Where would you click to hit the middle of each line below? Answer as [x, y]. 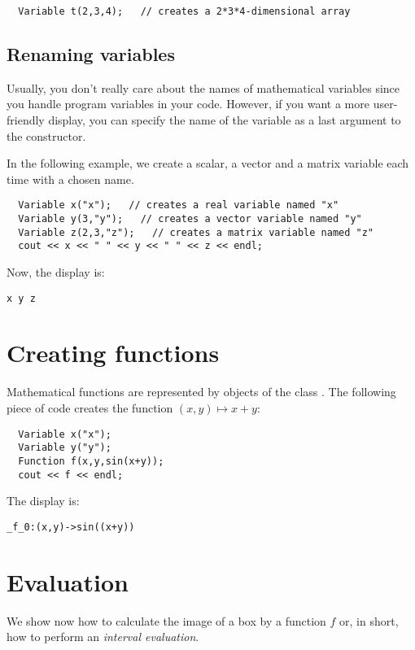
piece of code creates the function [90, 408]
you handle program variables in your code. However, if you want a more [188, 104]
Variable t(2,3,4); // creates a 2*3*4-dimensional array [184, 11]
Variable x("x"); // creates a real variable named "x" [179, 205]
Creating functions [113, 353]
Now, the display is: [56, 272]
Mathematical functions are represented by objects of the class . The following [201, 392]
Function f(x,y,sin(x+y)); [91, 461]
